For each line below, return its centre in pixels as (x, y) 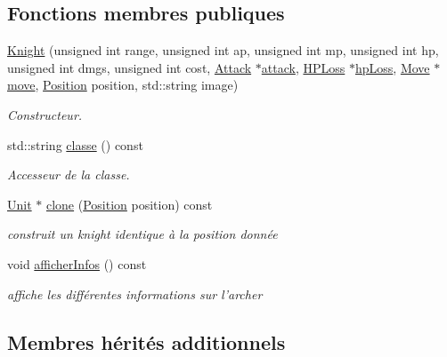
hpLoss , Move (392, 67)
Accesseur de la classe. (69, 175)
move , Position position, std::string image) (123, 85)
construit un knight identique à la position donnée (142, 234)
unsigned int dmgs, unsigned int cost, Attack (130, 67)
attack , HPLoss (303, 67)
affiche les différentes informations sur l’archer (135, 294)
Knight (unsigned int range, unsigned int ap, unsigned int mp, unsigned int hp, (223, 50)
